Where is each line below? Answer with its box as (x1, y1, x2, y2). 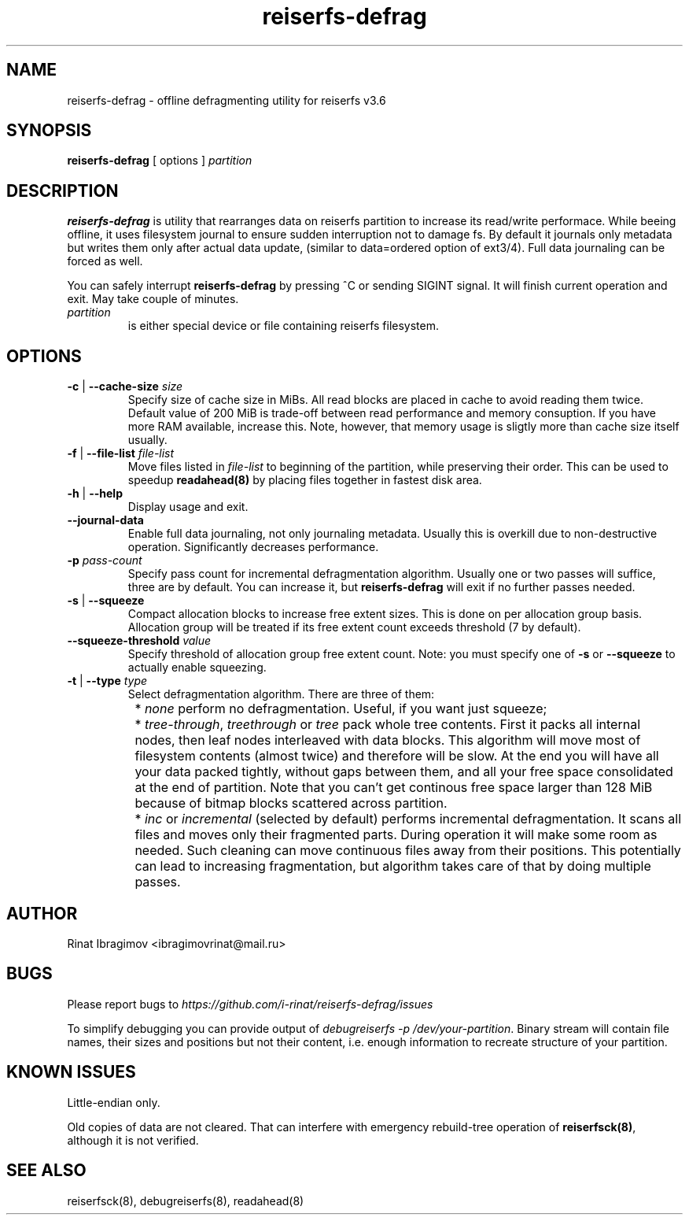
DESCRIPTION (6, 180, 119, 201)
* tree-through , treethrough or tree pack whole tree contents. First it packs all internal (134, 716, 640, 733)
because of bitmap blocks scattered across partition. (134, 795, 448, 812)
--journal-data (67, 513, 144, 527)
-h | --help (67, 487, 123, 501)
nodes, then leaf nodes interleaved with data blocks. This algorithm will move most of (134, 732, 641, 749)
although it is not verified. (67, 1133, 199, 1147)
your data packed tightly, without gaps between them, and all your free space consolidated (134, 764, 673, 780)
